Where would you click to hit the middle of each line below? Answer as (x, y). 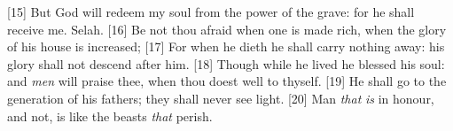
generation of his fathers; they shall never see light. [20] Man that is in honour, (221, 98)
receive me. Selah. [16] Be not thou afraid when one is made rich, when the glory (227, 29)
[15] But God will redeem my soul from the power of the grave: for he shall (211, 12)
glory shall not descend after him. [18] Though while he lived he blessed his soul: (226, 63)
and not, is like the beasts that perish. (110, 116)
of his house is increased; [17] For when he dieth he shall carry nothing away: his (226, 46)
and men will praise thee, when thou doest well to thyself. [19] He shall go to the (227, 81)
